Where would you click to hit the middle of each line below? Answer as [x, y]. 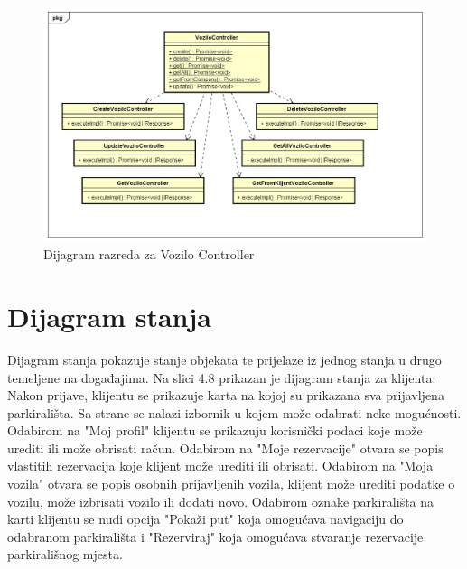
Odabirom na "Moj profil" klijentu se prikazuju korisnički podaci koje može [215, 430]
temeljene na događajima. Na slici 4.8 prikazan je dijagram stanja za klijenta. [222, 377]
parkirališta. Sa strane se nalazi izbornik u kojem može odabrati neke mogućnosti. [234, 412]
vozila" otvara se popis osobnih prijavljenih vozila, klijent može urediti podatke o [231, 484]
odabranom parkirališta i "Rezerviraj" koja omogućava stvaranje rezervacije [215, 536]
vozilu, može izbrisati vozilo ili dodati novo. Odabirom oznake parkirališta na [221, 501]
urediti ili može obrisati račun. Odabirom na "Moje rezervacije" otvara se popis [225, 448]
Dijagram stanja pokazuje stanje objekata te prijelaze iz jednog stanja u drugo [224, 359]
